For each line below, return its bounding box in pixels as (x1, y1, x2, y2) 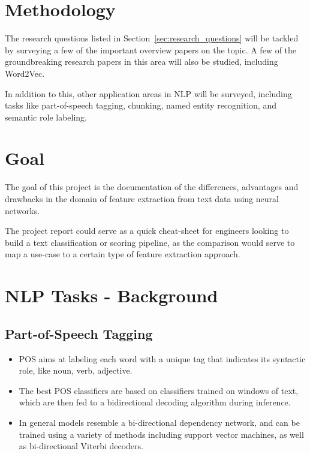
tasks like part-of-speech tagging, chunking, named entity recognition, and (5, 99, 276, 112)
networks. (5, 204, 40, 217)
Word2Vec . (5, 67, 45, 79)
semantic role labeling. (5, 110, 88, 123)
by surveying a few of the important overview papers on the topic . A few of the (5, 43, 297, 56)
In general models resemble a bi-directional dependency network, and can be (19, 416, 300, 428)
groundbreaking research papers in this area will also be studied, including (5, 55, 278, 68)
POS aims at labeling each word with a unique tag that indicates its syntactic (19, 352, 306, 365)
